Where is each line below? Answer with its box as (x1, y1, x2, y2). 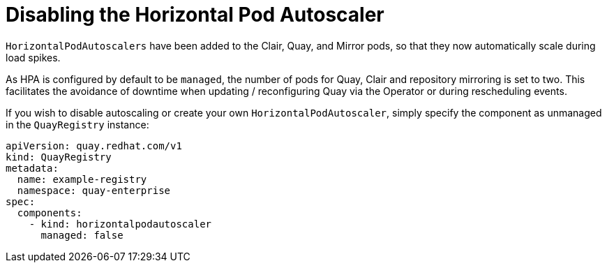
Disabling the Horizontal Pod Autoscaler (6, 3, 384, 27)
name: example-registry (17, 173, 147, 185)
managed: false (40, 229, 123, 241)
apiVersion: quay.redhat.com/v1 (6, 140, 182, 151)
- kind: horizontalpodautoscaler (29, 218, 212, 230)
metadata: (6, 162, 59, 174)
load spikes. (6, 51, 61, 64)
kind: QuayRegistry (6, 151, 112, 163)
